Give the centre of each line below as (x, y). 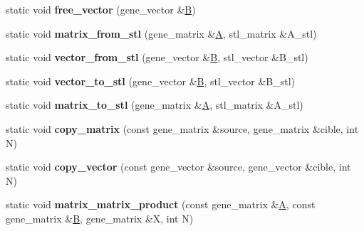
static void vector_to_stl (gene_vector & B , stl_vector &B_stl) (150, 81)
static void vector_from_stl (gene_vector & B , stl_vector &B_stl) (157, 57)
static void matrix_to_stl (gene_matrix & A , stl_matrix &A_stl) (155, 105)
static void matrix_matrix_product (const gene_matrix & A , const (161, 204)
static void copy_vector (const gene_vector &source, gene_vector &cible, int (178, 167)
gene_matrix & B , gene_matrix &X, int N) (100, 218)
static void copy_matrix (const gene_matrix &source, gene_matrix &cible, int (182, 128)
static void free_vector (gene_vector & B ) (101, 9)
